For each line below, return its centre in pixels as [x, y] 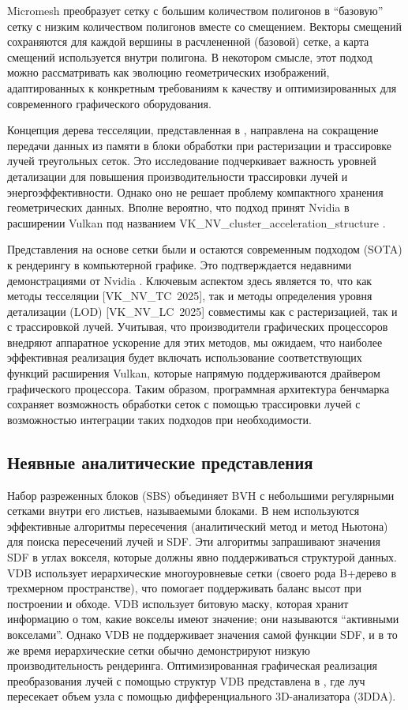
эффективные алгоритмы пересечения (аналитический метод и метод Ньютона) [198, 526]
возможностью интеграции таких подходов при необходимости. [159, 419]
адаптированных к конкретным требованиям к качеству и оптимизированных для [202, 87]
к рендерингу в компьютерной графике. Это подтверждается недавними [180, 264]
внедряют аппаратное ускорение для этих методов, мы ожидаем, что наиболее [195, 342]
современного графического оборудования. [109, 103]
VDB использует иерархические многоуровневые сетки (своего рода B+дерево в [202, 572]
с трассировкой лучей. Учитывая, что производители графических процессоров [198, 327]
